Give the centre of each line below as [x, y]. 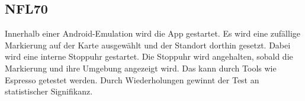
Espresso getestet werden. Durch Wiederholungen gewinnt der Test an [132, 79]
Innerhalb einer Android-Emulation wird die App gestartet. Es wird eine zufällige [152, 33]
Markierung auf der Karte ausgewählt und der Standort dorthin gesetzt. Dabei [148, 45]
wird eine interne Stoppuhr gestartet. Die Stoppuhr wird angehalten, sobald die [149, 56]
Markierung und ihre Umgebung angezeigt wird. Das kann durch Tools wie [141, 68]
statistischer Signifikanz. [49, 91]
